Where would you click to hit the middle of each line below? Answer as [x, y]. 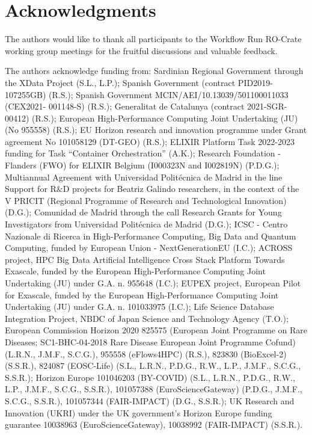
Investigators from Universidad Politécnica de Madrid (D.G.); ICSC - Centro [146, 224]
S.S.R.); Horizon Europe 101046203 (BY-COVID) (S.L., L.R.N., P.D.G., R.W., [150, 377]
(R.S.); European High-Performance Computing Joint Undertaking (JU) [165, 118]
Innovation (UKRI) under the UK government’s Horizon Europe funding [139, 412]
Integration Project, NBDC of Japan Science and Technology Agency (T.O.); [147, 318]
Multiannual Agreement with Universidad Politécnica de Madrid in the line [144, 177]
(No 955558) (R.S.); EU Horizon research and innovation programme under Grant [156, 130]
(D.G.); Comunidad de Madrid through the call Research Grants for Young [143, 212]
